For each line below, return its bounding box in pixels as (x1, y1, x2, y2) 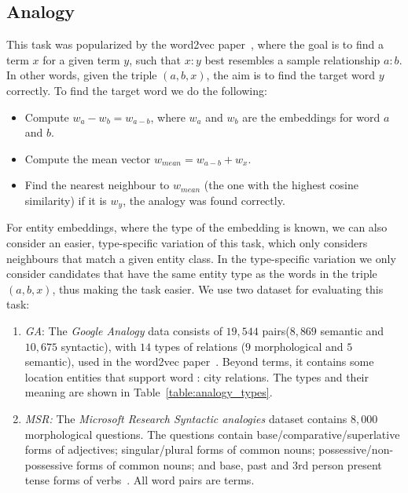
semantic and (320, 322, 384, 338)
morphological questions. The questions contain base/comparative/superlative (24, 425, 400, 442)
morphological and (254, 338, 344, 354)
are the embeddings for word (242, 108, 380, 125)
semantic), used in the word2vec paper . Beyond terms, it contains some (24, 353, 374, 370)
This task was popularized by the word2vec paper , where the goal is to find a (6, 36, 384, 53)
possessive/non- (318, 441, 394, 458)
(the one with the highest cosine (204, 177, 358, 193)
